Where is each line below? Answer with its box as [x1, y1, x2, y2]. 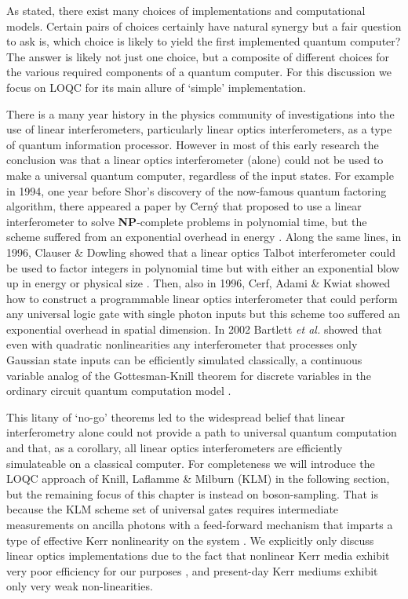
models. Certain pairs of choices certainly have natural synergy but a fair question [6, 17, 402, 34]
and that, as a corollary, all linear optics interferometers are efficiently [6, 440, 343, 456]
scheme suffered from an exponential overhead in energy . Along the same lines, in [6, 228, 402, 245]
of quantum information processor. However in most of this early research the [6, 136, 379, 152]
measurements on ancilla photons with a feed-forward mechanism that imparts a [6, 517, 393, 532]
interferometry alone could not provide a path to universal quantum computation [6, 424, 397, 440]
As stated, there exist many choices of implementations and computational [6, 2, 366, 18]
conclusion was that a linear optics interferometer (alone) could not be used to [6, 152, 384, 168]
